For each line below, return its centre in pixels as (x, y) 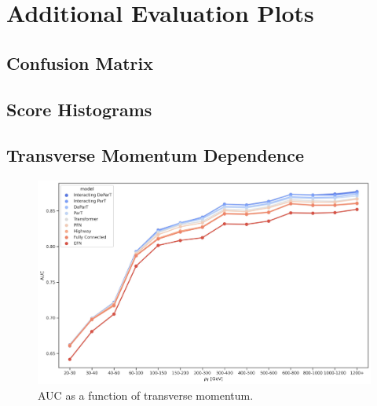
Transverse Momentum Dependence (155, 155)
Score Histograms (79, 109)
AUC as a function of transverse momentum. (146, 395)
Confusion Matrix (80, 62)
